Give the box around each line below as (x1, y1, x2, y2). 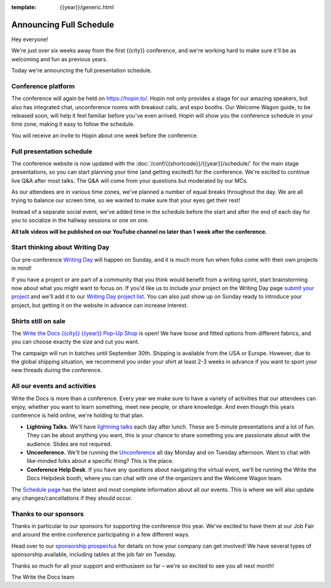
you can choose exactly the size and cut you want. (11, 338, 140, 346)
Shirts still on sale (11, 316, 66, 325)
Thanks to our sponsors (11, 510, 84, 518)
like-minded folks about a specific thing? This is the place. (26, 457, 174, 465)
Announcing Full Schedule (11, 19, 115, 30)
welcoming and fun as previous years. (11, 55, 108, 63)
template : (11, 4, 37, 10)
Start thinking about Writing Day (11, 243, 110, 251)
